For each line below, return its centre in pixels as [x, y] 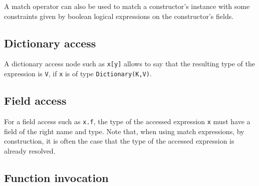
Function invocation [56, 177]
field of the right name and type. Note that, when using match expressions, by [124, 131]
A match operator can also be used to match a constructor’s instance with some [127, 6]
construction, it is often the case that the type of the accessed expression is [119, 141]
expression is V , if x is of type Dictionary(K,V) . [78, 74]
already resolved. [30, 150]
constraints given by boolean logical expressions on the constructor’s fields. [119, 16]
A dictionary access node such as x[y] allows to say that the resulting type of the [129, 64]
